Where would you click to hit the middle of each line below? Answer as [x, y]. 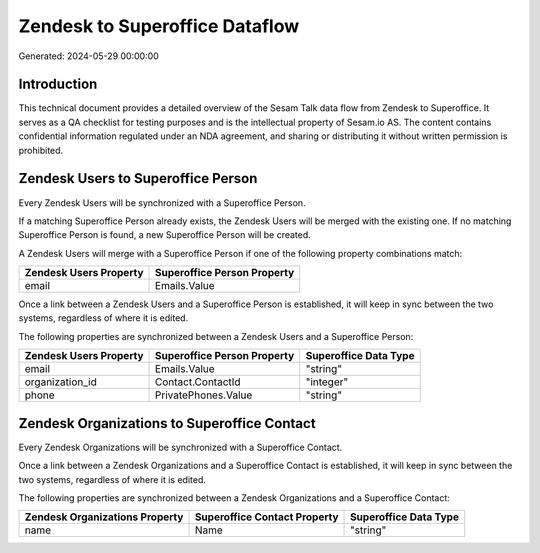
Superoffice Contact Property [266, 517]
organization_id [60, 382]
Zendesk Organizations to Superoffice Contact [167, 423]
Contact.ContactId [198, 382]
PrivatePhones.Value [204, 395]
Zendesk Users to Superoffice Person [138, 178]
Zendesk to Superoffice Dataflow [159, 26]
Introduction [58, 84]
